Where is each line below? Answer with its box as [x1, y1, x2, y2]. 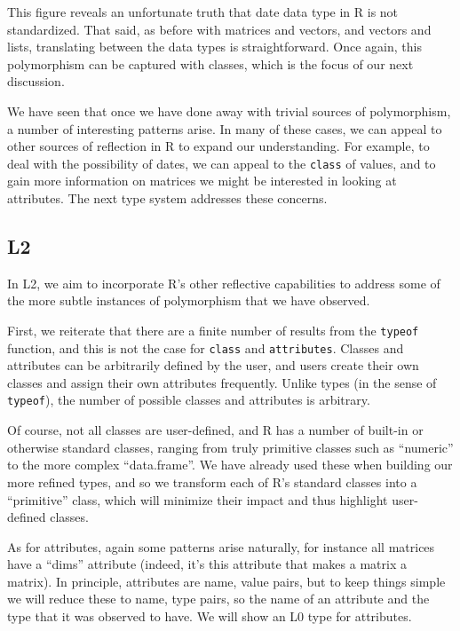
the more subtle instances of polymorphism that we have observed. [7, 291, 370, 310]
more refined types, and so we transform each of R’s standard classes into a [7, 472, 417, 491]
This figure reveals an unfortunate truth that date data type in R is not [7, 3, 399, 20]
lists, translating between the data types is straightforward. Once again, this [7, 37, 422, 56]
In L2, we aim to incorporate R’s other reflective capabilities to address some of [7, 273, 440, 292]
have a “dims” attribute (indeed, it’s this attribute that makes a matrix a [7, 555, 407, 573]
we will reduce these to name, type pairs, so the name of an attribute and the [7, 589, 430, 608]
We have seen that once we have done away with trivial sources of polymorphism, [7, 101, 451, 120]
